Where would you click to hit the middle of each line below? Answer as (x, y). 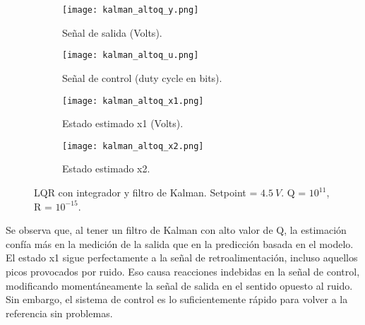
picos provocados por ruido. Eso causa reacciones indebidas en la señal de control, (183, 271)
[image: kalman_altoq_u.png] (131, 55)
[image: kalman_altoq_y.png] (131, 10)
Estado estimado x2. (106, 169)
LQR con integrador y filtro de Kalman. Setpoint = (146, 192)
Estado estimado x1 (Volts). (123, 123)
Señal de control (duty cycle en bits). (142, 77)
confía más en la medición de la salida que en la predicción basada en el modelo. (180, 243)
